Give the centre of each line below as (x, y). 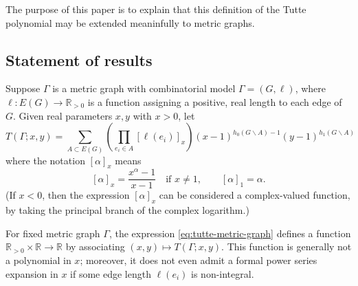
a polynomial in (38, 260)
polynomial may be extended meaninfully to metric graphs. (130, 22)
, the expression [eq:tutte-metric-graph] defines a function (230, 233)
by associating (95, 246)
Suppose (23, 88)
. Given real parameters (63, 115)
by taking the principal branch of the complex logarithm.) (127, 210)
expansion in (32, 273)
